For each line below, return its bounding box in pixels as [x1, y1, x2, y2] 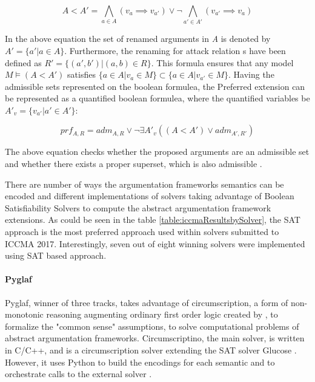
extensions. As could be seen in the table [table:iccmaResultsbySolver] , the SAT [5, 213, 300, 226]
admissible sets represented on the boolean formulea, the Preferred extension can [5, 80, 305, 92]
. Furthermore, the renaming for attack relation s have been [64, 44, 286, 56]
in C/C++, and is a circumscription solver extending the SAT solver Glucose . [5, 344, 297, 356]
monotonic [5, 308, 44, 321]
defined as [5, 56, 42, 69]
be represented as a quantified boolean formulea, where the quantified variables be [5, 92, 310, 104]
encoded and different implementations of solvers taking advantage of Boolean [5, 189, 294, 202]
